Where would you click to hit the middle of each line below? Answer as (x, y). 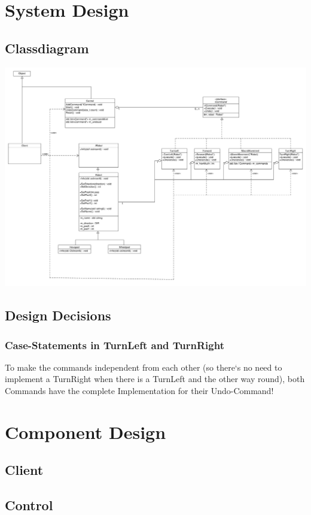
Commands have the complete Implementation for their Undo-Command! (139, 391)
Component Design (86, 431)
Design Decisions (58, 315)
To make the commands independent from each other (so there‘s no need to (144, 367)
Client (24, 470)
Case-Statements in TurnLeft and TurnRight (115, 345)
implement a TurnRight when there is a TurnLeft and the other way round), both (155, 379)
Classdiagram (47, 48)
